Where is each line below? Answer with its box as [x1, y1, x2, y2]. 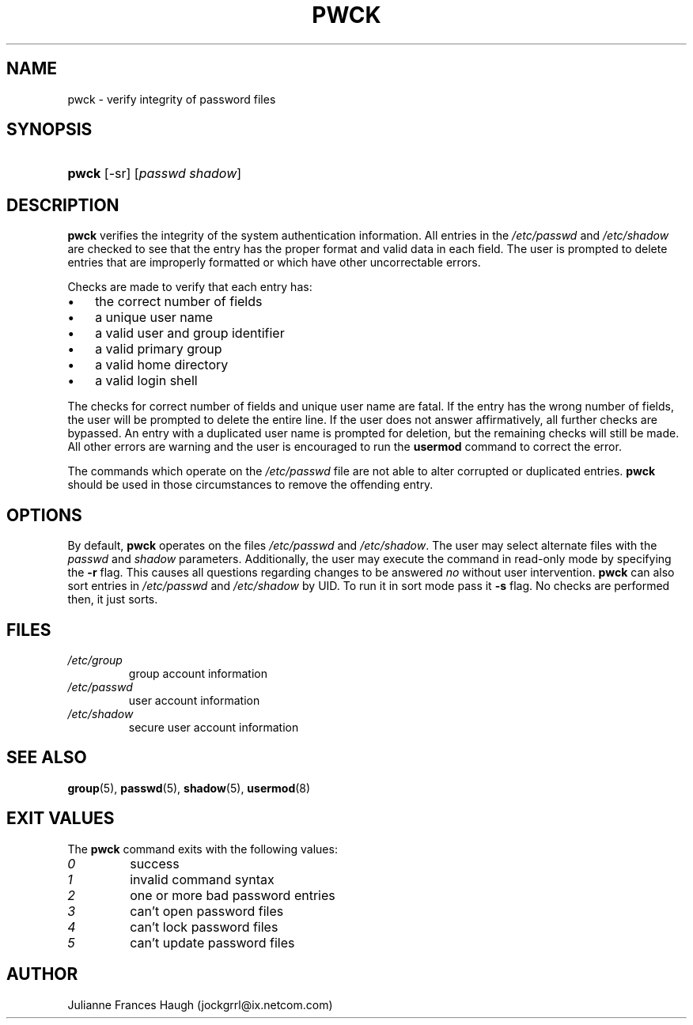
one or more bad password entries [130, 887, 335, 903]
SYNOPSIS [6, 119, 93, 140]
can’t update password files [130, 934, 295, 951]
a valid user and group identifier [95, 325, 285, 342]
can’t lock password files [130, 918, 278, 935]
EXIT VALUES [6, 808, 115, 829]
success [130, 855, 180, 872]
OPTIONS [6, 505, 82, 525]
